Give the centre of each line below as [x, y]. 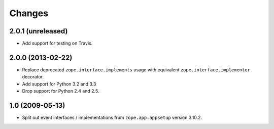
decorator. [33, 77]
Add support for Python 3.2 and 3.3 [59, 84]
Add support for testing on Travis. [57, 44]
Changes [29, 13]
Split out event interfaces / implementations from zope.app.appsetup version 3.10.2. [112, 118]
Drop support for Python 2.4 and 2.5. [61, 91]
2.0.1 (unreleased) [39, 31]
